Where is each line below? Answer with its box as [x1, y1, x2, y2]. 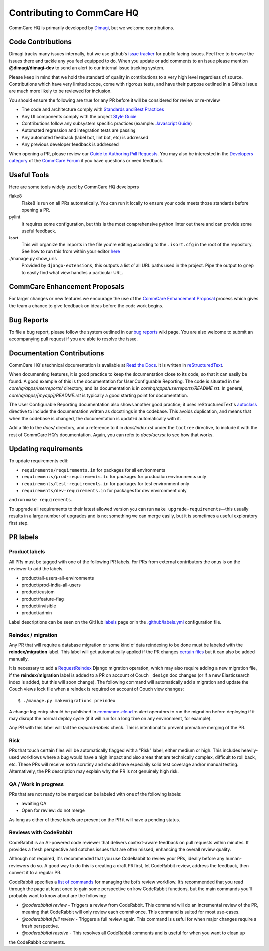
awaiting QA [21, 800, 47, 806]
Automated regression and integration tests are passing [21, 127, 136, 133]
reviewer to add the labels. [9, 566, 64, 572]
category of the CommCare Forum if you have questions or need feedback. [9, 157, 164, 163]
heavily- [241, 747, 258, 753]
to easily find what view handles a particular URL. [21, 269, 123, 275]
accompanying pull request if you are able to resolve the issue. [9, 336, 138, 342]
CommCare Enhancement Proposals [9, 282, 125, 291]
